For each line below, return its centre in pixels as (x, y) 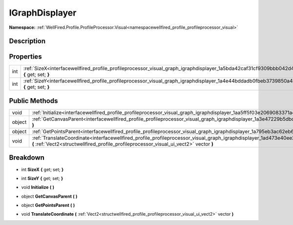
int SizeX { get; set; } (42, 169)
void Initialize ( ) (38, 187)
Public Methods (33, 101)
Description (27, 41)
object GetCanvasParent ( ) (49, 196)
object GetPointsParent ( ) (48, 205)
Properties (25, 57)
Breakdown (27, 158)
